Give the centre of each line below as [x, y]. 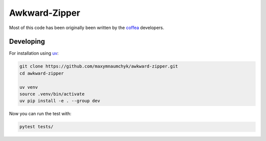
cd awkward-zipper [42, 73]
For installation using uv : [34, 53]
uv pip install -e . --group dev [60, 101]
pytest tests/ [36, 127]
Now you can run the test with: [40, 114]
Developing [27, 42]
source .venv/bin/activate [52, 94]
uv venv [29, 87]
